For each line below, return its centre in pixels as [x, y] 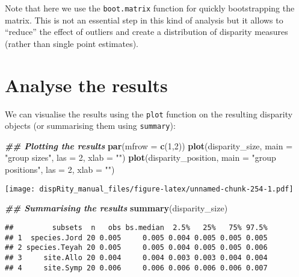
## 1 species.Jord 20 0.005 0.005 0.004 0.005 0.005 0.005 [136, 238]
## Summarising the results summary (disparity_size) [116, 208]
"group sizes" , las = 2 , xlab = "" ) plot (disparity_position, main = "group [140, 157]
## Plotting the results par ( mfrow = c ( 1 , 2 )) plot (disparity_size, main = [149, 145]
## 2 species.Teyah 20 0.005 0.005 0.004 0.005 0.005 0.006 [136, 248]
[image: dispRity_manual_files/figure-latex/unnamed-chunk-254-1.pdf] [149, 189]
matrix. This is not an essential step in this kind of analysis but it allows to [144, 20]
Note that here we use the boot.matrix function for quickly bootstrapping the [150, 8]
